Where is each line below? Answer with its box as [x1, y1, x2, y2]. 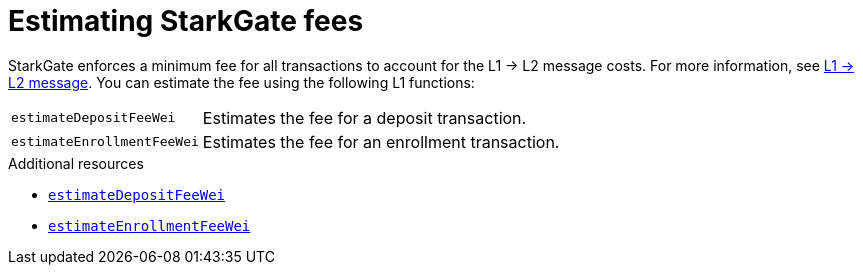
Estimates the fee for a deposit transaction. [202, 107, 527, 128]
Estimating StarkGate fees [8, 4, 364, 38]
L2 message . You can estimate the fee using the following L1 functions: [8, 73, 475, 91]
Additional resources [8, 154, 144, 172]
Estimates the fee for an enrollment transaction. [202, 131, 560, 152]
